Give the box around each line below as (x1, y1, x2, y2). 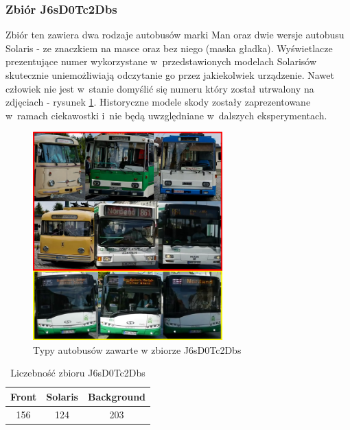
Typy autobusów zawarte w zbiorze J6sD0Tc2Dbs (33, 342, 242, 357)
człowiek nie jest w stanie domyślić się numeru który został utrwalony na (5, 81, 314, 95)
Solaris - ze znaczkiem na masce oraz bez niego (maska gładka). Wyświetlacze (5, 40, 333, 55)
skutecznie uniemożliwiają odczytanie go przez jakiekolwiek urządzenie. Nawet (5, 68, 334, 82)
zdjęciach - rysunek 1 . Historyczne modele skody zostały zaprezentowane (5, 95, 311, 109)
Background (87, 389, 146, 403)
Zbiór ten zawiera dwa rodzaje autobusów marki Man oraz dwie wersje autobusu (5, 27, 345, 42)
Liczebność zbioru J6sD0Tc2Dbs (10, 366, 145, 380)
